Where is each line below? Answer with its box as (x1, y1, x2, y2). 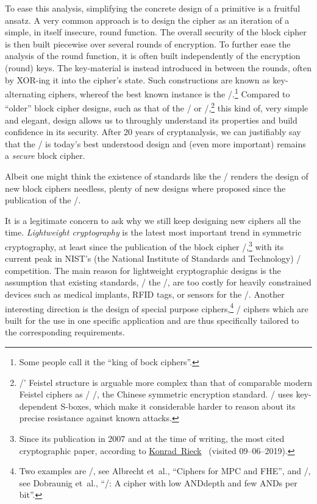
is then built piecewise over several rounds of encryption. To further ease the (5, 37, 291, 50)
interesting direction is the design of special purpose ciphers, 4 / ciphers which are (5, 300, 308, 315)
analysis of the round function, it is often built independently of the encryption (5, 49, 301, 62)
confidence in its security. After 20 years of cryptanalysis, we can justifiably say (5, 125, 301, 138)
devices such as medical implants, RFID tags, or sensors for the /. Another (5, 288, 285, 301)
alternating (5, 87, 46, 100)
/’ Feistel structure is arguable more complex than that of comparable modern (19, 376, 312, 388)
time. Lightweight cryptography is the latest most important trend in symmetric (5, 226, 302, 239)
